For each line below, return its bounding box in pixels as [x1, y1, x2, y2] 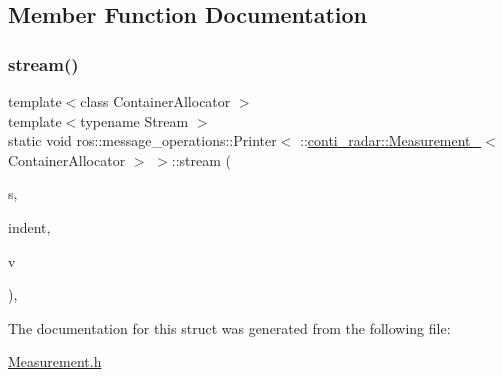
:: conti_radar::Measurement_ [300, 130, 482, 151]
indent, [8, 216, 51, 237]
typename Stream [80, 110, 189, 131]
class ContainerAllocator [80, 91, 231, 111]
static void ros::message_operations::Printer [8, 130, 277, 151]
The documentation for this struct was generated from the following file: [8, 317, 451, 338]
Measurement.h [8, 351, 102, 372]
